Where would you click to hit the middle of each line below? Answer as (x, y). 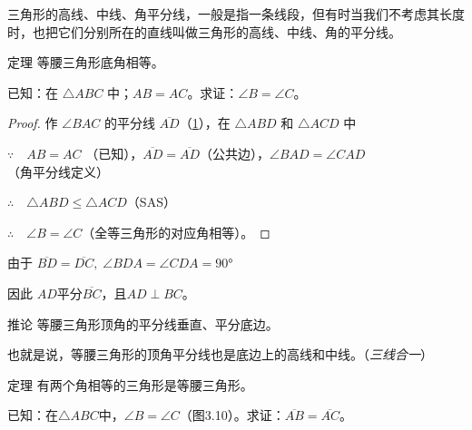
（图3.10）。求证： (232, 415)
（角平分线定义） (58, 171)
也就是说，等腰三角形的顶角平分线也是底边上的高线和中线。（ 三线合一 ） (220, 354)
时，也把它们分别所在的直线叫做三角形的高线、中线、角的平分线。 (204, 31)
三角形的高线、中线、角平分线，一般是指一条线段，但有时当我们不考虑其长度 (236, 14)
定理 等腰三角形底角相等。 (86, 62)
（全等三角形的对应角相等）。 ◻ (176, 232)
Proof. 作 (33, 123)
